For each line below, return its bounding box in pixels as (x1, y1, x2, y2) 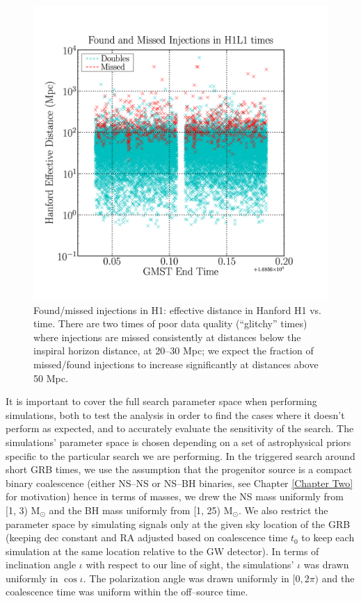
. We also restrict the (238, 502, 328, 517)
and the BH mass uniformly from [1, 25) (49, 502, 221, 517)
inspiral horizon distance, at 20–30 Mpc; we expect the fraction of (33, 343, 314, 358)
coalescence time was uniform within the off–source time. (6, 584, 248, 599)
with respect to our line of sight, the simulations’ (86, 557, 294, 572)
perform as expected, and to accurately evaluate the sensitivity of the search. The (6, 421, 354, 436)
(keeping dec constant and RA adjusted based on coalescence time (6, 530, 288, 545)
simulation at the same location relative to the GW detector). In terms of (6, 543, 319, 558)
